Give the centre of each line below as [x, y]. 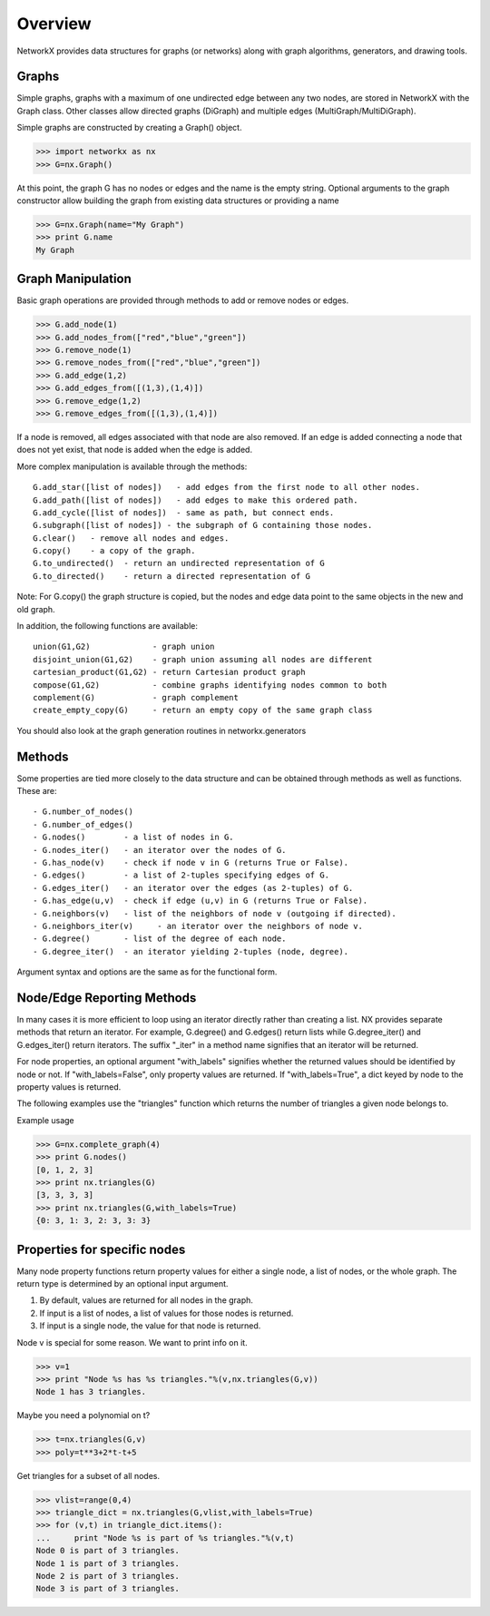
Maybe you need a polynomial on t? [83, 1415]
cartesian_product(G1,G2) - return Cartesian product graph [169, 672]
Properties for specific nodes [101, 1249]
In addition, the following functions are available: [108, 626]
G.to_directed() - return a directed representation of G [171, 576]
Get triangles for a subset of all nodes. [88, 1475]
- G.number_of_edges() [83, 824]
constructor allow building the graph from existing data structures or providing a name [178, 201]
